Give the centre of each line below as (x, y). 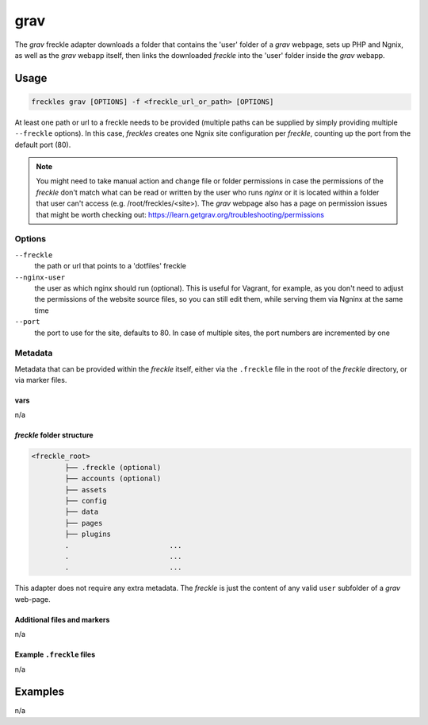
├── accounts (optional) (113, 479)
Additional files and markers (62, 619)
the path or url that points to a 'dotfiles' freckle (110, 266)
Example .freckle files (55, 654)
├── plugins (88, 534)
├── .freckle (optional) (113, 467)
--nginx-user (40, 277)
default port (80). (43, 145)
